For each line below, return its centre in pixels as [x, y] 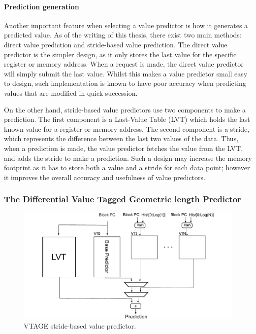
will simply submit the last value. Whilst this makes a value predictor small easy [126, 73]
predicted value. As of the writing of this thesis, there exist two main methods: [123, 35]
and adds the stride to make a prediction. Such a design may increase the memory [128, 158]
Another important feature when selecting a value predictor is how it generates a [126, 25]
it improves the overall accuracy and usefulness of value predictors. [105, 177]
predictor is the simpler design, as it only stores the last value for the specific [120, 54]
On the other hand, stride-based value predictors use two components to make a [125, 109]
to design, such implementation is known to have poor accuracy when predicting [125, 83]
